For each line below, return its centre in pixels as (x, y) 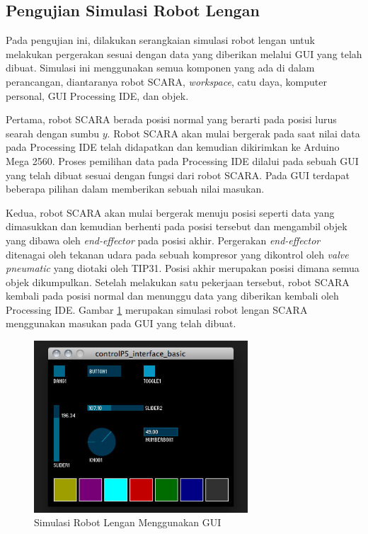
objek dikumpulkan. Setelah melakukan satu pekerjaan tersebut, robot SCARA (178, 282)
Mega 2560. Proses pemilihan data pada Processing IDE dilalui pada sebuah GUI (182, 160)
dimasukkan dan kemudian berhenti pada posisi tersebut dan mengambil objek (177, 226)
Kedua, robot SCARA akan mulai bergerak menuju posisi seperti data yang (170, 212)
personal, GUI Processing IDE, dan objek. (97, 95)
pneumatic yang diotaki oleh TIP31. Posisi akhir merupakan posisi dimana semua (183, 268)
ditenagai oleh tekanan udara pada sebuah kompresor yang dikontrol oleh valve (177, 254)
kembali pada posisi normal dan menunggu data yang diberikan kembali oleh (172, 296)
